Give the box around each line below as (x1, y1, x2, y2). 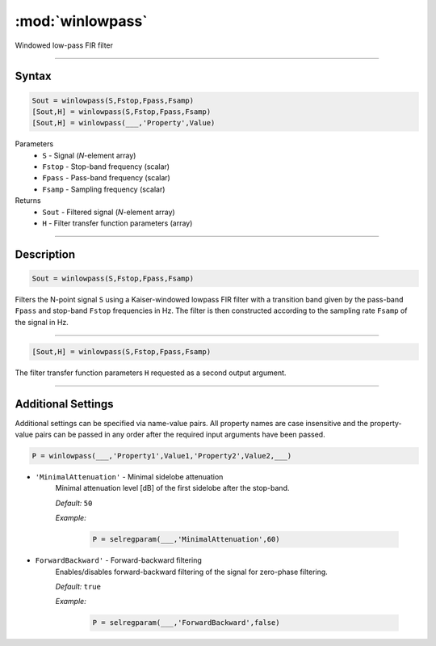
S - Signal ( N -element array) (42, 150, 136, 160)
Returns (15, 196, 41, 205)
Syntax (15, 70, 52, 83)
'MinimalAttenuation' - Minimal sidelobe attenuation (35, 472, 224, 482)
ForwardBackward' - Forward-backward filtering (35, 555, 202, 565)
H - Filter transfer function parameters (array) (42, 218, 193, 228)
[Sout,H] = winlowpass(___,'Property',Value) (31, 118, 216, 128)
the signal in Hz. (15, 317, 69, 327)
